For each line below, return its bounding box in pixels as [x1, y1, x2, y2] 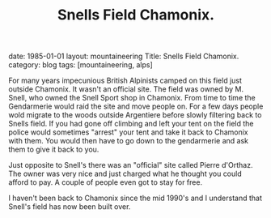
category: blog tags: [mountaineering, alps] [8, 60, 154, 70]
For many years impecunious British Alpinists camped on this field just [8, 75, 243, 86]
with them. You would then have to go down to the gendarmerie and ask [8, 136, 249, 146]
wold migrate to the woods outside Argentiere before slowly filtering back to [8, 110, 262, 120]
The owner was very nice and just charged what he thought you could [8, 169, 243, 179]
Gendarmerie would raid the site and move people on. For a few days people [8, 101, 264, 111]
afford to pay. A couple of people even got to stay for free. [8, 177, 203, 187]
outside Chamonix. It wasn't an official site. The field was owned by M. [8, 84, 244, 94]
